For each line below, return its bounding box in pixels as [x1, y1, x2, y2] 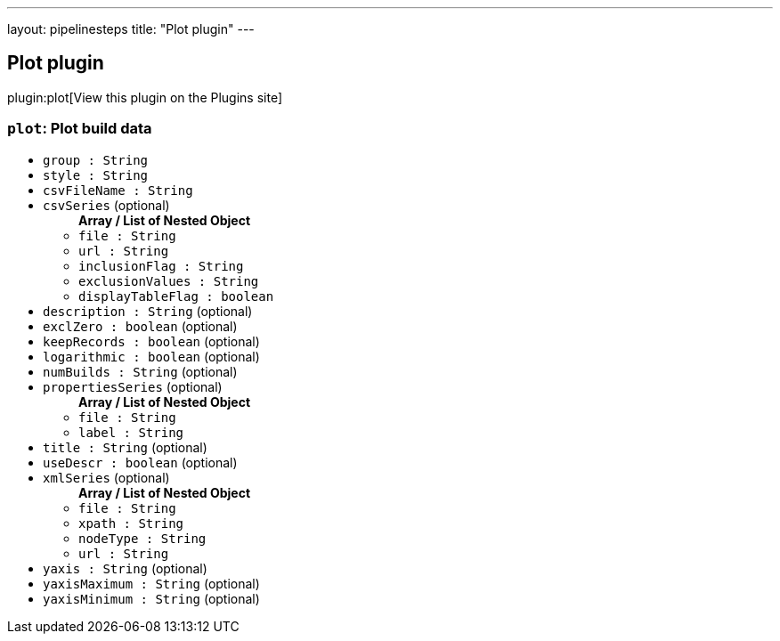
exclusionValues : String [78, 273, 259, 288]
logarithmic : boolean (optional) [43, 348, 260, 364]
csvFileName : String [43, 183, 193, 198]
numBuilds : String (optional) [43, 363, 238, 379]
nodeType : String [78, 531, 207, 546]
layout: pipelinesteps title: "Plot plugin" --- [7, 21, 255, 37]
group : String [43, 152, 149, 167]
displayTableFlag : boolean [78, 288, 274, 304]
